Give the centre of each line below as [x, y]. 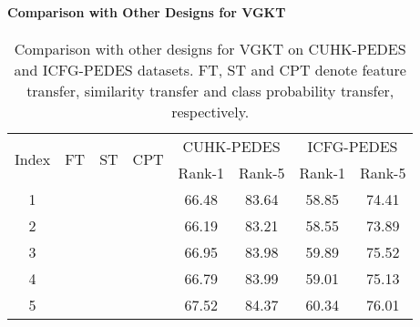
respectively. [210, 111]
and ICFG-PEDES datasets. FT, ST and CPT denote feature [210, 69]
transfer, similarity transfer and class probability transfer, [210, 90]
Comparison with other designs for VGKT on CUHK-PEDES [210, 48]
